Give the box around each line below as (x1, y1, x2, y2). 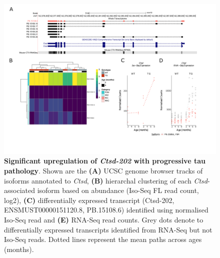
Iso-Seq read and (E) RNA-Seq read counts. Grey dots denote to (4, 214, 203, 224)
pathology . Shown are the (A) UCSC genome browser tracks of (4, 165, 203, 175)
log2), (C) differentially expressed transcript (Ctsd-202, (4, 194, 174, 205)
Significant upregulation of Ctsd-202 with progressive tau (4, 155, 205, 166)
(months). (4, 243, 34, 254)
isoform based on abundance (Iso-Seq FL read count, (37, 185, 199, 195)
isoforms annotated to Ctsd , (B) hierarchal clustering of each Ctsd (4, 175, 207, 185)
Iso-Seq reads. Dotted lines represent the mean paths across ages (4, 234, 202, 244)
